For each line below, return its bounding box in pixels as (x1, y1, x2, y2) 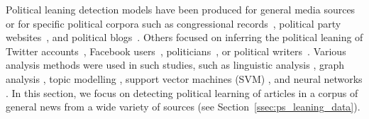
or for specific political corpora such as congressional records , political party (6, 16, 341, 30)
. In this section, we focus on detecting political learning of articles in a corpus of (6, 85, 358, 100)
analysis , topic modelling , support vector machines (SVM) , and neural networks (6, 71, 363, 86)
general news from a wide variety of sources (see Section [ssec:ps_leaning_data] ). (6, 99, 360, 114)
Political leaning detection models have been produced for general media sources (6, 2, 356, 16)
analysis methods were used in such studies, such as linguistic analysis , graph (6, 57, 344, 72)
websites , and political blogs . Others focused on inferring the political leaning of (6, 30, 363, 45)
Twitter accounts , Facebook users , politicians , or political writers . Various (6, 43, 346, 58)
